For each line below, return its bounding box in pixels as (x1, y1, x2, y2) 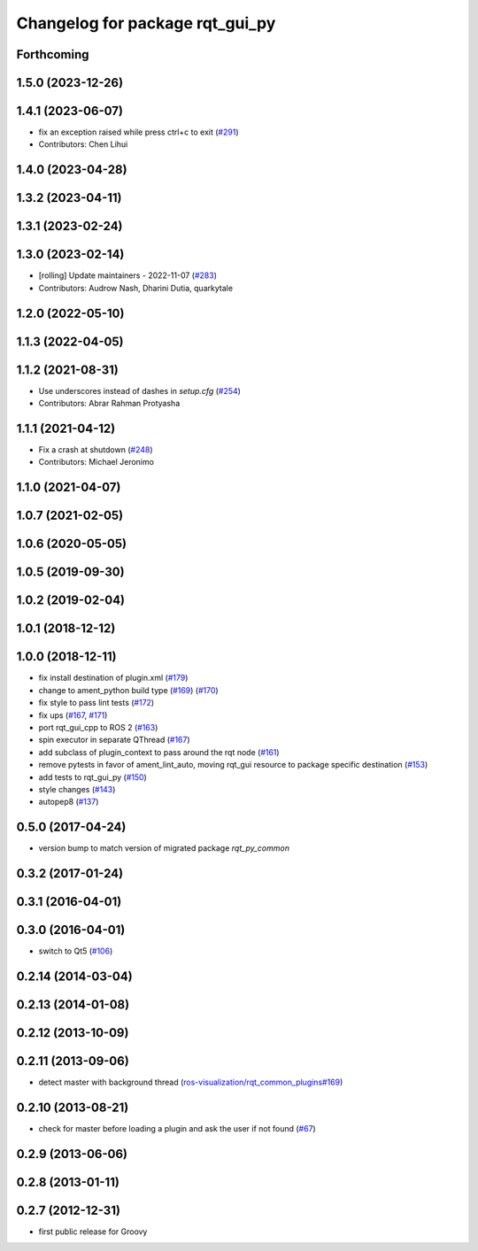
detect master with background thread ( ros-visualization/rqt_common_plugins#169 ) (38, 1077, 343, 1088)
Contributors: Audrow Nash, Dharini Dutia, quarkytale (38, 282, 234, 293)
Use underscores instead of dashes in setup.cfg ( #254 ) (38, 385, 241, 396)
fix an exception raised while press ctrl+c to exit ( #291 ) (38, 127, 239, 137)
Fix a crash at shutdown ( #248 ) (38, 444, 154, 455)
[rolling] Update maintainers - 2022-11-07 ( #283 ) (38, 270, 217, 281)
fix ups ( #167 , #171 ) (38, 709, 108, 721)
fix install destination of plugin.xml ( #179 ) (38, 673, 189, 683)
